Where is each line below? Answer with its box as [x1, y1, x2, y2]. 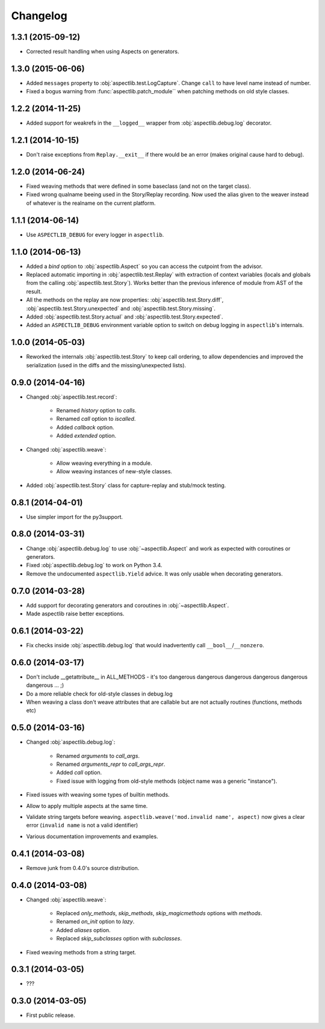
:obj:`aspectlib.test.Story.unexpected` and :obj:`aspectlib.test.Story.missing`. [26, 305, 216, 312]
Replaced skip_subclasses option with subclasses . [56, 935, 182, 942]
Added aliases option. [56, 926, 111, 933]
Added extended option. [56, 432, 117, 440]
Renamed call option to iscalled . [56, 415, 136, 423]
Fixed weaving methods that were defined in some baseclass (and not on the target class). [26, 182, 251, 190]
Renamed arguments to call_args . [56, 752, 140, 759]
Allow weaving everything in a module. [56, 459, 152, 467]
